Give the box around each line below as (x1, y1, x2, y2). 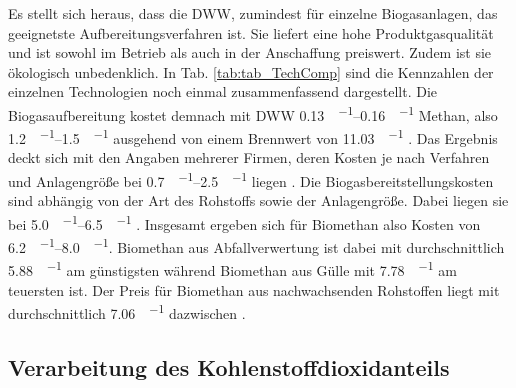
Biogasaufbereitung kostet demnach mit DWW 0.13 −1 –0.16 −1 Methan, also (8, 101, 498, 125)
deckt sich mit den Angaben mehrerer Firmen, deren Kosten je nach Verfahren (8, 147, 490, 168)
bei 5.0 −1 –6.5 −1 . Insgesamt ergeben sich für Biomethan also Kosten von (8, 210, 481, 234)
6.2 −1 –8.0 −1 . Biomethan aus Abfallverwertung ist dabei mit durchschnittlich (8, 234, 505, 257)
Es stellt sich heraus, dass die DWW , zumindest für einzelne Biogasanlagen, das (8, 3, 498, 23)
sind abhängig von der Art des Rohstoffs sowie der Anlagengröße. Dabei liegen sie (8, 190, 509, 211)
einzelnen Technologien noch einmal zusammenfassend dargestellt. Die (8, 81, 438, 102)
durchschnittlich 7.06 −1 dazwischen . (8, 300, 246, 323)
